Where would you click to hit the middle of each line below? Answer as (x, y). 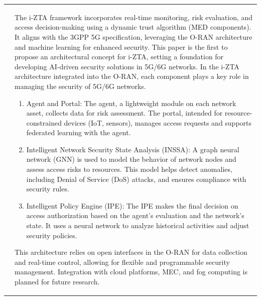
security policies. (52, 235)
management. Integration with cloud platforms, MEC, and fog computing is (131, 272)
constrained (44, 122)
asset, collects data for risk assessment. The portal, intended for (124, 113)
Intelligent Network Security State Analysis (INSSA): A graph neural (133, 149)
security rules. (48, 189)
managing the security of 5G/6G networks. (80, 86)
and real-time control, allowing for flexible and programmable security (122, 262)
